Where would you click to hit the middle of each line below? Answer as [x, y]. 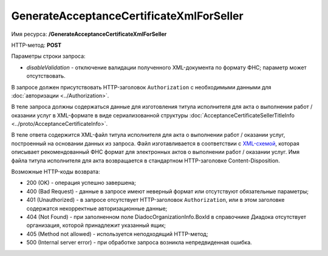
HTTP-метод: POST [36, 45]
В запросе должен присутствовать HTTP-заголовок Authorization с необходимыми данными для [141, 87]
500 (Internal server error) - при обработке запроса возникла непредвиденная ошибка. [139, 243]
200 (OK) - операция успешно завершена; [81, 183]
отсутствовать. [46, 76]
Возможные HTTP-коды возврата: [56, 172]
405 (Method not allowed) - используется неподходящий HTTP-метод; [117, 234]
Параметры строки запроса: [48, 56]
